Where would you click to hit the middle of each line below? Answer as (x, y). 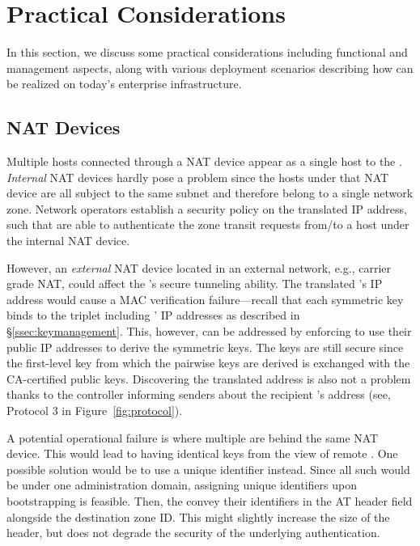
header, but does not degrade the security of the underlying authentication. (193, 533)
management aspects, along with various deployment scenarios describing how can (210, 68)
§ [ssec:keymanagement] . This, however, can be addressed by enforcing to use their (209, 331)
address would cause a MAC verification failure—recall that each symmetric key (205, 299)
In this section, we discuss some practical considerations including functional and (207, 52)
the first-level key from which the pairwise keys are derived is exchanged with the (208, 363)
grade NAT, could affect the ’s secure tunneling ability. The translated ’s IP (195, 284)
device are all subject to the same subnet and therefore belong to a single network (210, 193)
